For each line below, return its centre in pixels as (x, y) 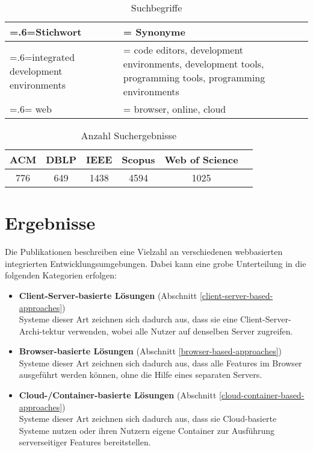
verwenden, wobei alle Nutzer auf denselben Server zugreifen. (180, 331)
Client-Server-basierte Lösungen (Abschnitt (108, 295)
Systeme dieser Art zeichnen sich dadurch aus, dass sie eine (128, 319)
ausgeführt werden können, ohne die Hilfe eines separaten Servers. (141, 375)
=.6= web (31, 109)
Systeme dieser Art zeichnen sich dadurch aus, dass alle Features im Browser (160, 363)
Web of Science (201, 159)
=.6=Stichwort (46, 32)
